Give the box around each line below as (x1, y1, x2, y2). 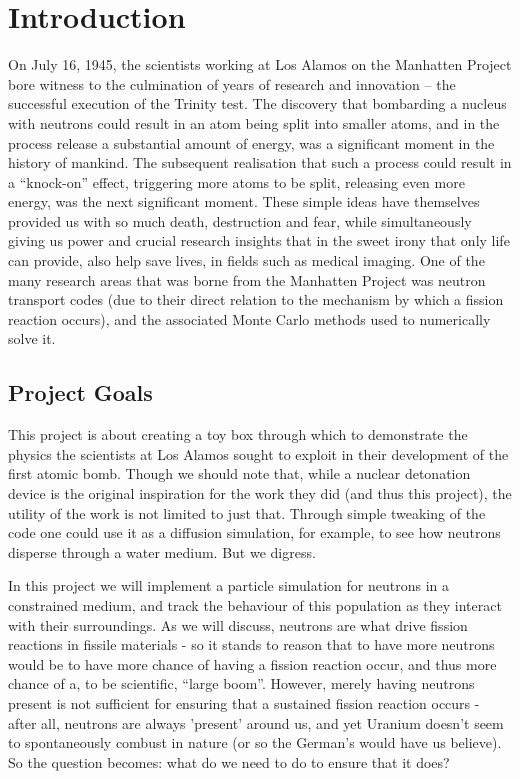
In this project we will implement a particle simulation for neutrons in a (8, 575, 449, 596)
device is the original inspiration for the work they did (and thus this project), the (8, 483, 512, 504)
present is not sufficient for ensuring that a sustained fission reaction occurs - (8, 692, 480, 713)
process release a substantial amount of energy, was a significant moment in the (8, 132, 495, 153)
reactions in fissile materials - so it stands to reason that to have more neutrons (8, 634, 495, 655)
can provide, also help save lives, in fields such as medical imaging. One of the (8, 250, 485, 271)
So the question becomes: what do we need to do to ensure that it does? (8, 751, 450, 772)
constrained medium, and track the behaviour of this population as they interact (8, 594, 502, 615)
